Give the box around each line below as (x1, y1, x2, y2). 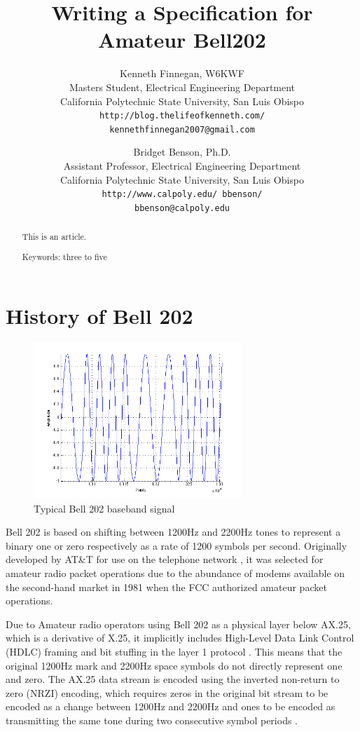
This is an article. (22, 231, 87, 243)
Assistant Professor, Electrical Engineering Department (63, 158, 301, 172)
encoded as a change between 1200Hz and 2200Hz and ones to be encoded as (6, 699, 335, 714)
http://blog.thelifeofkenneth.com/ (99, 111, 265, 121)
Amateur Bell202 (98, 25, 266, 54)
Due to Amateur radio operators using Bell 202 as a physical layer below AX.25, (6, 616, 351, 631)
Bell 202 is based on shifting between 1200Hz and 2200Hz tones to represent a (6, 524, 341, 539)
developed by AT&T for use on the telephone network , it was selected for (6, 552, 324, 567)
